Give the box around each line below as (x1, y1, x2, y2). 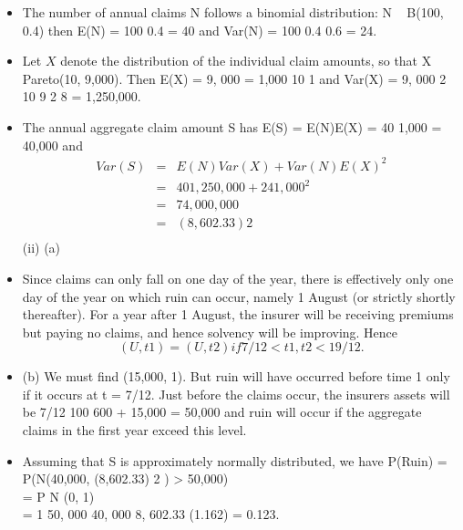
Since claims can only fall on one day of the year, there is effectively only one (22, 268, 454, 287)
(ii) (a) (22, 238, 61, 257)
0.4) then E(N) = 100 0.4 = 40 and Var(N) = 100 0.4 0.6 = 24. (22, 20, 377, 39)
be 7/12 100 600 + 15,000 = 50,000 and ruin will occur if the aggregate (22, 402, 422, 421)
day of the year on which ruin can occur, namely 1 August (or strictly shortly (22, 286, 456, 306)
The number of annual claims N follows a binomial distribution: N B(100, (22, 3, 444, 21)
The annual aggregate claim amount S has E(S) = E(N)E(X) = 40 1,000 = (22, 117, 442, 136)
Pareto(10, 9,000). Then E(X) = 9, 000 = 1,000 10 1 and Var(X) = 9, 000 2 (22, 68, 447, 88)
